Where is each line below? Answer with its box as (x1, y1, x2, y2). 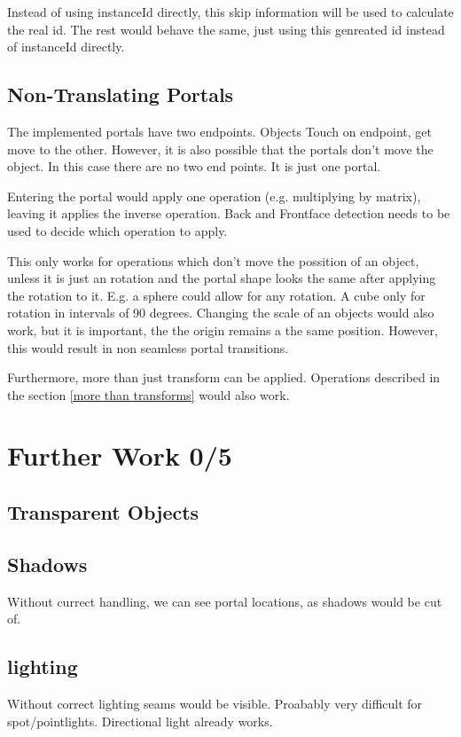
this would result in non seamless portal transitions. (7, 338, 289, 357)
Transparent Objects (7, 498, 199, 526)
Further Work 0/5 (7, 437, 232, 474)
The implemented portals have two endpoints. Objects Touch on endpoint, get (7, 122, 432, 140)
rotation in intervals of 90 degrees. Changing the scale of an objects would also (7, 303, 434, 322)
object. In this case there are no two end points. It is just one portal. (7, 157, 381, 176)
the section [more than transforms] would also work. (7, 385, 290, 404)
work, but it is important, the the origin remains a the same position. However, (7, 320, 438, 339)
